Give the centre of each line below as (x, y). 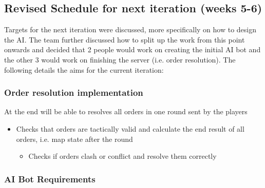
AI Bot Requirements (50, 179)
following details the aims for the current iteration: (84, 69)
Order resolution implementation (74, 92)
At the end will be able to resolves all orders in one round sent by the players (126, 111)
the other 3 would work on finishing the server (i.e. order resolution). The (120, 59)
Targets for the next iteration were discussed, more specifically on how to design (130, 29)
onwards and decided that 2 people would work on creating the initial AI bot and (132, 49)
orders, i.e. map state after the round (74, 139)
